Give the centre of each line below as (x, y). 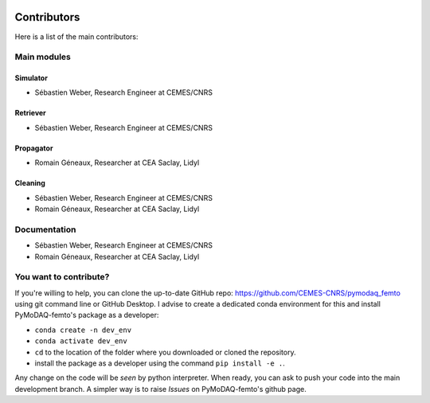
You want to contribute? (62, 277)
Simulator (31, 78)
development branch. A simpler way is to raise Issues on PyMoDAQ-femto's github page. (160, 389)
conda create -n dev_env (83, 330)
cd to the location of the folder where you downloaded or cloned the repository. (165, 352)
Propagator (34, 148)
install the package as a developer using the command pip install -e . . (160, 363)
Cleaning (30, 183)
